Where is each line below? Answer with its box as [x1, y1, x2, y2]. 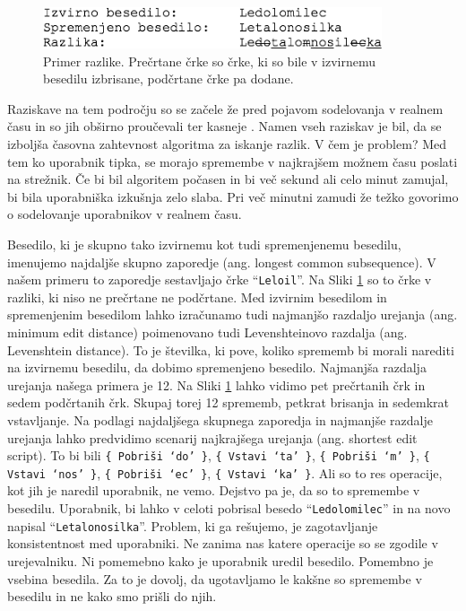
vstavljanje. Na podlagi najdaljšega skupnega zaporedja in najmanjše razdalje [7, 410, 433, 429]
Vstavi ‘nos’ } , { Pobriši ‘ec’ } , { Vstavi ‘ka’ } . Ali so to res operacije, [7, 463, 443, 482]
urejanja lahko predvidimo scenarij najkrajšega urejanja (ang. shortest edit [7, 428, 418, 447]
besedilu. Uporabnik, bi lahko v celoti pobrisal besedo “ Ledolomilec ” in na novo [7, 499, 451, 518]
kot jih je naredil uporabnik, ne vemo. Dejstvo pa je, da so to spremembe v [7, 481, 420, 500]
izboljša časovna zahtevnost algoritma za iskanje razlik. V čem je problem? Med [7, 135, 446, 153]
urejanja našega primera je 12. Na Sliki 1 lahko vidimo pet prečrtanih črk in [7, 375, 426, 394]
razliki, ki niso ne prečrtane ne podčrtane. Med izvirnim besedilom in [7, 287, 387, 306]
